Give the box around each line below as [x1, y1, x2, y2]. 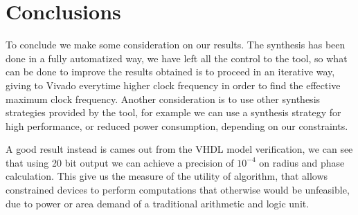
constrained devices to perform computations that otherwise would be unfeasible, [6, 183, 350, 197]
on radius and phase [259, 155, 345, 169]
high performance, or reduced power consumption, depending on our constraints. [6, 118, 348, 133]
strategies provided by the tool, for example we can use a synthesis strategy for [6, 105, 341, 120]
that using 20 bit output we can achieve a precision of [6, 155, 234, 169]
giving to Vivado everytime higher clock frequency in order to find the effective [6, 77, 341, 92]
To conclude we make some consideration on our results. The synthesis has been [6, 37, 346, 52]
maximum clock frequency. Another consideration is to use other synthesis [6, 91, 321, 106]
